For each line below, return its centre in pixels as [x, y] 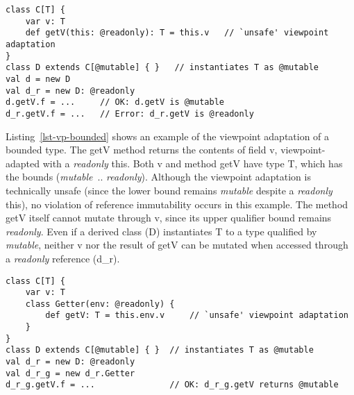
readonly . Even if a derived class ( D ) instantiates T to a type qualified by [161, 231]
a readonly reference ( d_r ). [63, 258]
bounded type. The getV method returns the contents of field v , [142, 150]
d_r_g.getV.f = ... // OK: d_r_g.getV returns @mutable [172, 385]
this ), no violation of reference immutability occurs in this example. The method [177, 204]
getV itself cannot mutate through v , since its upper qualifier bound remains [169, 218]
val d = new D [38, 79]
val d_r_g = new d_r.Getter [70, 373]
